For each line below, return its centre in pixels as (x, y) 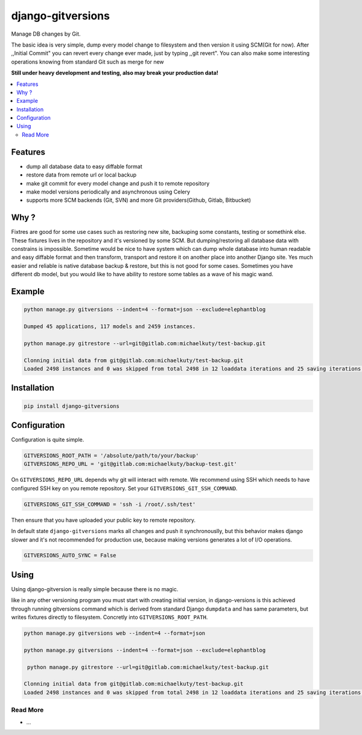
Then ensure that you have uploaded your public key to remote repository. (103, 520)
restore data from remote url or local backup (81, 175)
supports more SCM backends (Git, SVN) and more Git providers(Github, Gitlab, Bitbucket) (139, 200)
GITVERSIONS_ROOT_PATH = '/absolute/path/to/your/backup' (111, 455)
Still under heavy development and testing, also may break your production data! (115, 73)
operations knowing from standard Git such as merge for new (87, 62)
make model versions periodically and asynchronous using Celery (108, 192)
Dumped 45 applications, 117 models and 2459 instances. (110, 326)
